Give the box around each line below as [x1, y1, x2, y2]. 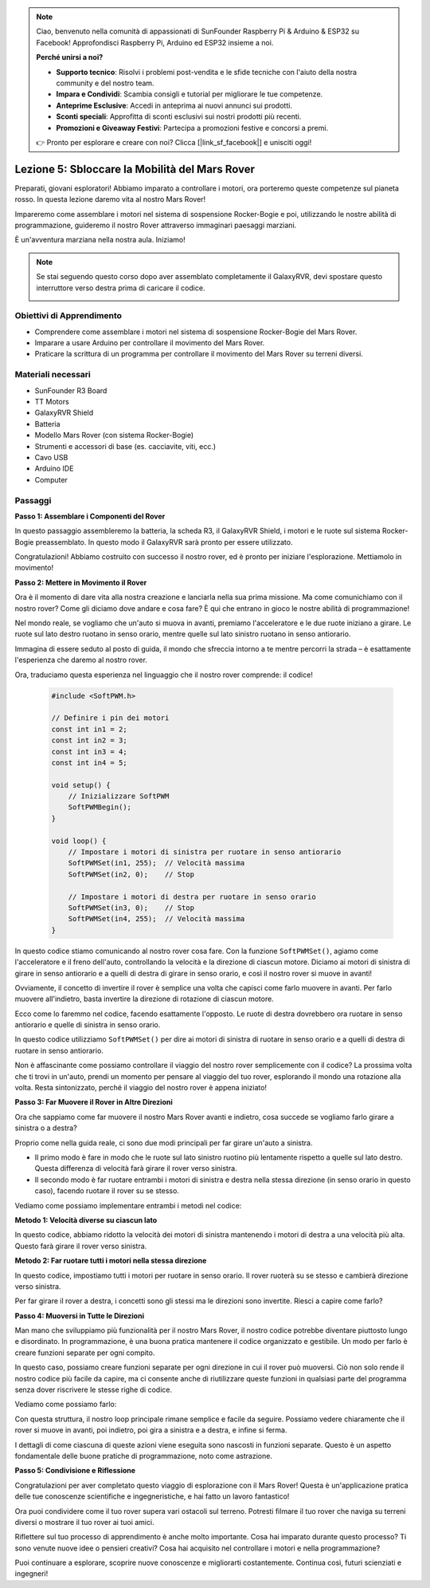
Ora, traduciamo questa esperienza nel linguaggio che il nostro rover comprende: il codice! [14, 670, 314, 680]
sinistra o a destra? [14, 1123, 77, 1133]
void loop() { [51, 836, 107, 845]
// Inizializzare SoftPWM [68, 792, 170, 801]
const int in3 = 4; [51, 747, 127, 756]
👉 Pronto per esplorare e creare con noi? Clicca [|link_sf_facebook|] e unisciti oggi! [36, 137, 312, 147]
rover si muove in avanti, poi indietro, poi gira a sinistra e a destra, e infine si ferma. [14, 1425, 287, 1435]
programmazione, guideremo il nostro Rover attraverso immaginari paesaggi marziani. [14, 220, 297, 230]
